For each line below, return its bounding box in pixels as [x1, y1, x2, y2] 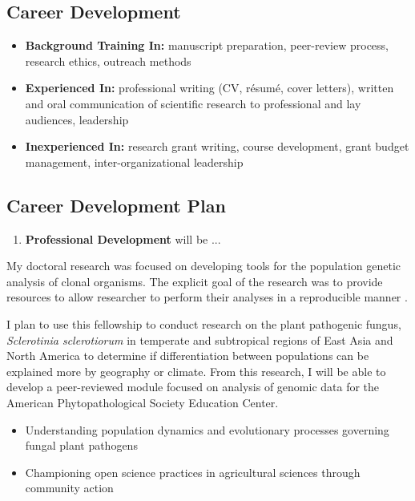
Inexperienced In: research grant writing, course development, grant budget [25, 138, 409, 155]
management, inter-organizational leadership [25, 153, 244, 170]
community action [25, 479, 114, 496]
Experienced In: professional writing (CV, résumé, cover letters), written [25, 79, 394, 96]
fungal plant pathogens [25, 437, 138, 454]
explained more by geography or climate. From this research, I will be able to [6, 362, 386, 379]
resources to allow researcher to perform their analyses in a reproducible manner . [6, 289, 408, 305]
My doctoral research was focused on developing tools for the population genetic [6, 257, 401, 274]
